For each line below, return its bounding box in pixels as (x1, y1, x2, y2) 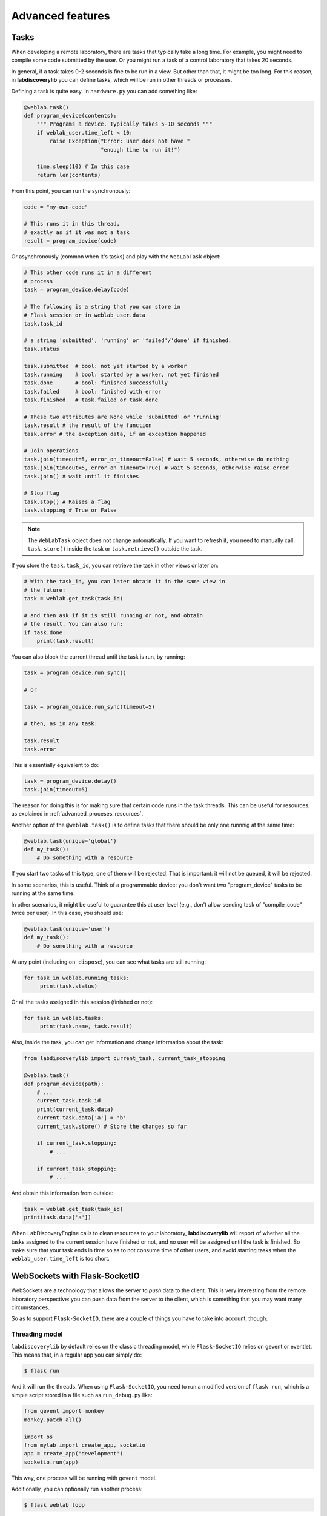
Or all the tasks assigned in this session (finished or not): (11, 998, 153, 1006)
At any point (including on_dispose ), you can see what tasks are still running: (11, 958, 206, 965)
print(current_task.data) (36, 1105, 114, 1113)
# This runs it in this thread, (24, 220, 121, 227)
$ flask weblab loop (24, 1501, 85, 1509)
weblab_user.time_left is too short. (11, 1255, 110, 1263)
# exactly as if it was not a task (24, 229, 130, 236)
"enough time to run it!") (100, 146, 181, 153)
